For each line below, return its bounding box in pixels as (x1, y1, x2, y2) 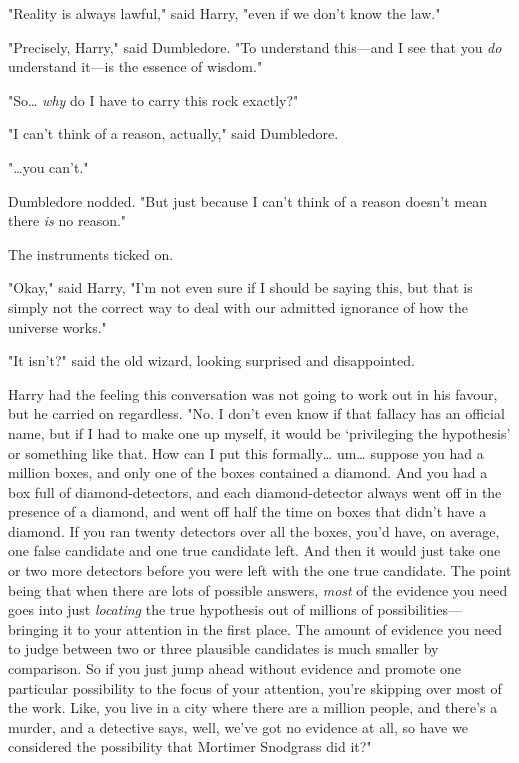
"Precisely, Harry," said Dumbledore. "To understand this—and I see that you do (8, 36, 502, 57)
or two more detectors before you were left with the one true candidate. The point (8, 560, 512, 581)
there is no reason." (8, 210, 127, 231)
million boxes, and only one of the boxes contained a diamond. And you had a (8, 462, 488, 483)
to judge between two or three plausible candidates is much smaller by (8, 638, 439, 659)
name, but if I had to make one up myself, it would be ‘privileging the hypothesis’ (8, 422, 511, 443)
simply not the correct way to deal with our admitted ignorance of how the (8, 296, 468, 317)
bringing (8, 618, 59, 639)
